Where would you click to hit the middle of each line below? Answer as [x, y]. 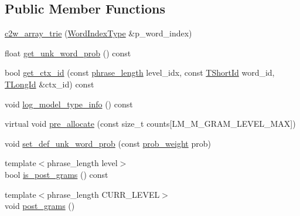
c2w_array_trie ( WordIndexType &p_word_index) [98, 33]
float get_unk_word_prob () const [68, 53]
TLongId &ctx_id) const [50, 84]
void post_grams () [40, 206]
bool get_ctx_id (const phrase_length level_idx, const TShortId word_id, [140, 72]
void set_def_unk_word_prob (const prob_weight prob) [108, 143]
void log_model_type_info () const [69, 104]
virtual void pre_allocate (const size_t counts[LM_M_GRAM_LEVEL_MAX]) [150, 124]
